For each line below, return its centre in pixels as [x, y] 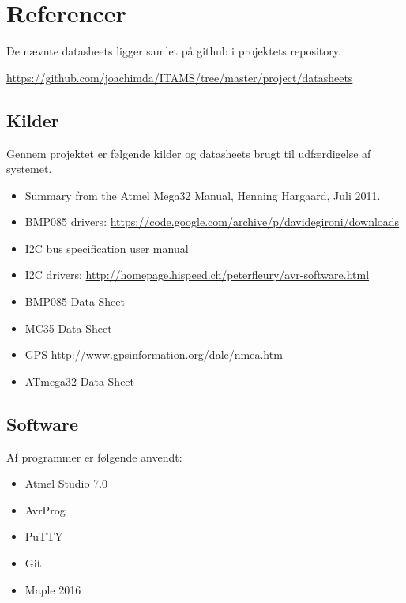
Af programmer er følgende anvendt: [94, 456]
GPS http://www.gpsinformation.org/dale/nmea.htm [154, 354]
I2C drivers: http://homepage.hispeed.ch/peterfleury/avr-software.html [197, 275]
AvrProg [45, 509]
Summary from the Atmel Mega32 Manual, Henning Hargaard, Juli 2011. [203, 195]
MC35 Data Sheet [68, 328]
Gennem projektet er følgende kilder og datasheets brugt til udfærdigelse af [189, 153]
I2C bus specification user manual [107, 248]
